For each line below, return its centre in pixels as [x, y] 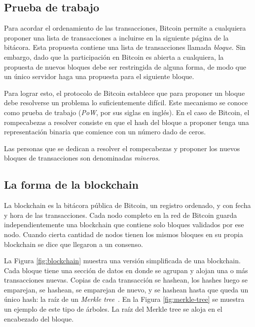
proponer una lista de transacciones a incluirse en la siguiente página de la [116, 37]
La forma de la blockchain [71, 184]
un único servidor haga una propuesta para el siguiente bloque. [99, 76]
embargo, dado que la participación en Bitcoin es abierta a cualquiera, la [114, 57]
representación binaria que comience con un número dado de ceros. [105, 132]
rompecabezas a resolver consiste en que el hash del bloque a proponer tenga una [127, 122]
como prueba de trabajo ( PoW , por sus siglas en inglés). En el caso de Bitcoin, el [127, 112]
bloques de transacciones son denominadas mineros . [82, 158]
